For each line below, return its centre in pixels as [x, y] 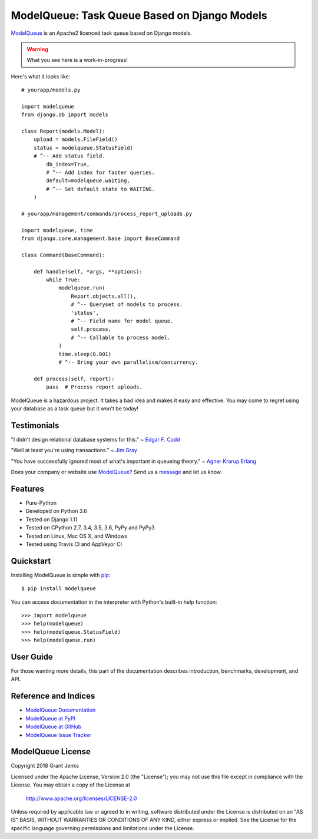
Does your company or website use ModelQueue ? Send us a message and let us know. [117, 472]
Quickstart [31, 561]
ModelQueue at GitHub [54, 727]
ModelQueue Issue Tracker [58, 735]
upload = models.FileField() [75, 139]
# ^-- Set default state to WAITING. [101, 189]
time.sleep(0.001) [85, 354]
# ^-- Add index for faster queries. [101, 173]
